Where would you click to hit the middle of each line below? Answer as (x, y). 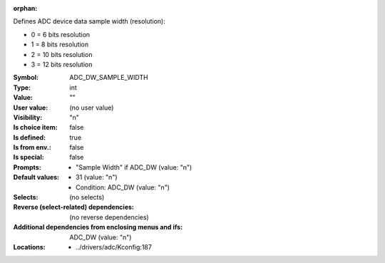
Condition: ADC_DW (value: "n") (123, 187)
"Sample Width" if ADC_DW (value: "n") (134, 167)
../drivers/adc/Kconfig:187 (114, 247)
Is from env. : (32, 148)
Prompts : (27, 167)
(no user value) (92, 108)
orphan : (25, 8)
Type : (22, 87)
